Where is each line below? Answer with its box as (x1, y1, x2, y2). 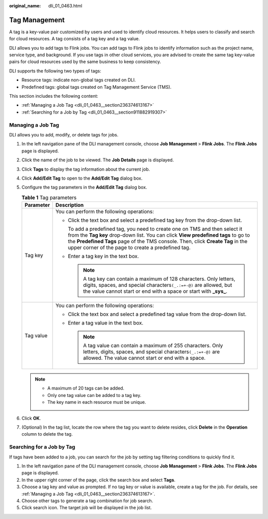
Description (55, 201, 84, 208)
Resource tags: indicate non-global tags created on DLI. (21, 77, 136, 83)
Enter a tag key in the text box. (67, 253, 139, 260)
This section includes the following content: (9, 93, 99, 99)
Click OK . (21, 415, 41, 421)
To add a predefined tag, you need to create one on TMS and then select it (67, 226, 243, 233)
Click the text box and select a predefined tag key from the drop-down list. (67, 217, 242, 224)
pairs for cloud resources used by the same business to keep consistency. (9, 59, 161, 65)
